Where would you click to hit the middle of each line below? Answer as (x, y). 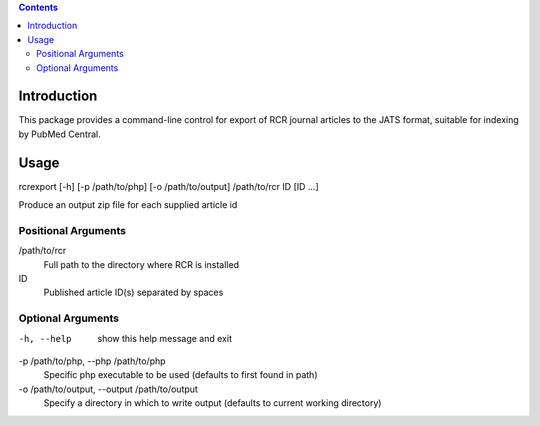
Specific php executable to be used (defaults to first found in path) (180, 375)
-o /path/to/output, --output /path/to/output (108, 389)
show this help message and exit (164, 338)
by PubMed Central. (60, 134)
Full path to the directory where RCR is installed (141, 264)
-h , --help (45, 338)
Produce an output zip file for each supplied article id (128, 205)
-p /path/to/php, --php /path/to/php (92, 361)
